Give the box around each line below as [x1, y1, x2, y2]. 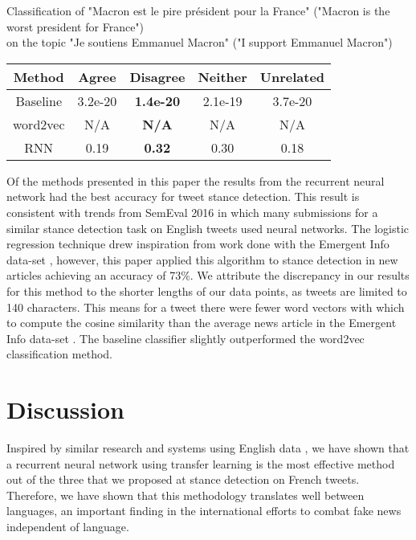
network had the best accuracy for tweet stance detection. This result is [6, 188, 360, 205]
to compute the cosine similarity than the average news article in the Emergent [6, 314, 397, 331]
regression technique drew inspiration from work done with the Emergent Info [6, 235, 389, 252]
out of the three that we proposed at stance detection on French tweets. [6, 471, 360, 488]
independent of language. [6, 518, 129, 534]
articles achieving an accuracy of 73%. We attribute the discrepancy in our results [6, 267, 410, 284]
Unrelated [259, 67, 325, 86]
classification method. [6, 346, 112, 362]
